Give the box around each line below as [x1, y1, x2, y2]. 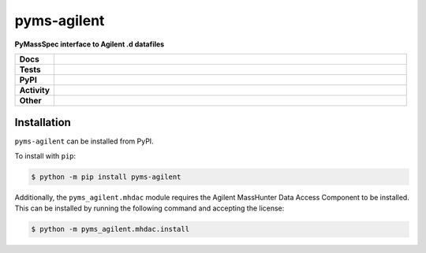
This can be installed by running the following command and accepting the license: [14, 203, 285, 213]
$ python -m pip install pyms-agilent [31, 172, 181, 181]
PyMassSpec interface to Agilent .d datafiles [14, 39, 165, 49]
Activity [19, 84, 50, 95]
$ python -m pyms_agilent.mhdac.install [31, 225, 189, 234]
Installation [14, 116, 71, 129]
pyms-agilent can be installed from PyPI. [14, 136, 154, 146]
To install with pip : [14, 151, 77, 161]
